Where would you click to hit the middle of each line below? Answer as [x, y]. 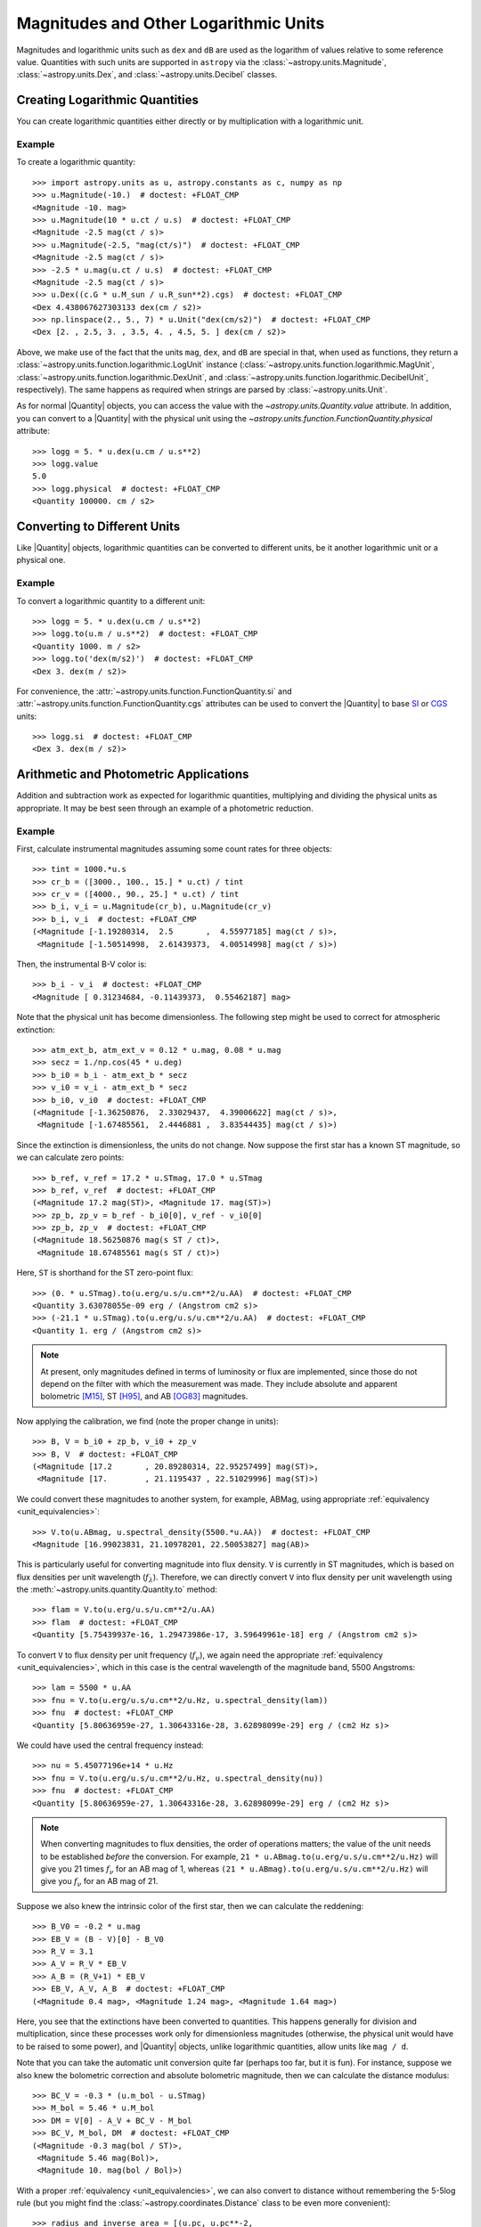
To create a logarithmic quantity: [76, 162]
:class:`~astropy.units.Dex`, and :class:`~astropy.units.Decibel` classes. [147, 75]
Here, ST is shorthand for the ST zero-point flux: [105, 1273]
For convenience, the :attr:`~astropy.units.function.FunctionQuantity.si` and [155, 691]
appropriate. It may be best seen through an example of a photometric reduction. [165, 808]
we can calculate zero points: [70, 1157]
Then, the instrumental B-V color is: [82, 964]
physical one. [41, 560]
